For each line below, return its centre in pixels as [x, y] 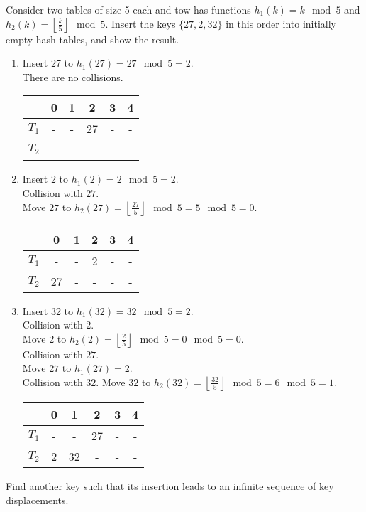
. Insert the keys [140, 23]
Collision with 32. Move [74, 382]
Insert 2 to [45, 179]
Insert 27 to [48, 63]
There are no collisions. [73, 76]
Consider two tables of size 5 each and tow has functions [128, 9]
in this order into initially [281, 23]
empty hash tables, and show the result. [93, 39]
